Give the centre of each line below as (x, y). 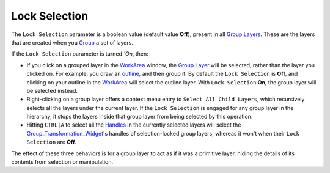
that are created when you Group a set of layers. (72, 42)
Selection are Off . (52, 142)
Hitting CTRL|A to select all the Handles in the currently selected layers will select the (134, 125)
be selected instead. (52, 90)
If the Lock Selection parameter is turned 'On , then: (80, 54)
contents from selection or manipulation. (62, 162)
